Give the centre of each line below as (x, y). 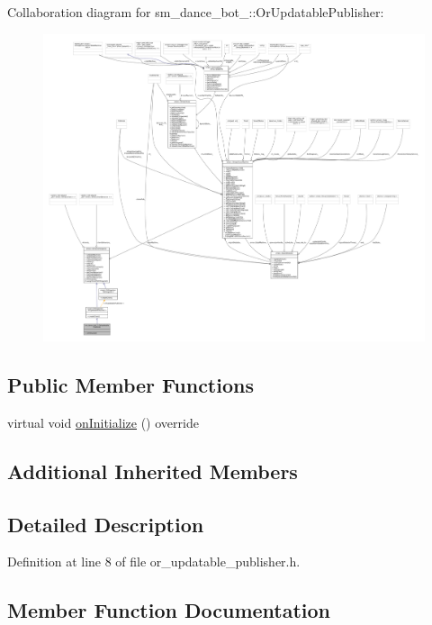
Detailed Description (106, 524)
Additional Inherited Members (153, 471)
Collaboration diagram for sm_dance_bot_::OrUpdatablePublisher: (196, 12)
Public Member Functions (130, 385)
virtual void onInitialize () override (103, 422)
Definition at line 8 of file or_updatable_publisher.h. (154, 562)
